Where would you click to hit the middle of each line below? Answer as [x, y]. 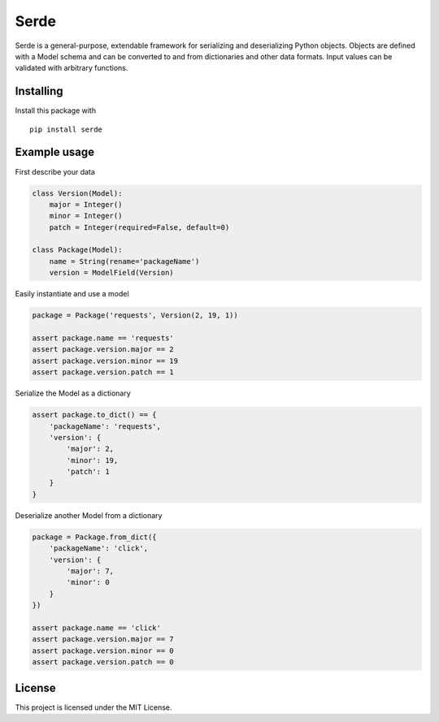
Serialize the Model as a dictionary [73, 393]
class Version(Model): [77, 193]
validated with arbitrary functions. [72, 68]
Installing [39, 91]
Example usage [55, 152]
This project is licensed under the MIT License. [93, 707]
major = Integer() [86, 204]
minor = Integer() [86, 216]
